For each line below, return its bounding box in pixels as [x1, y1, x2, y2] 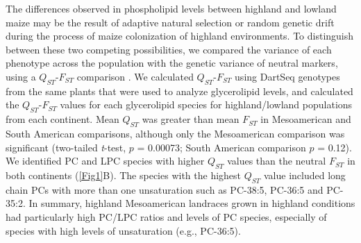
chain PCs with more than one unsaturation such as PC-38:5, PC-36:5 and [6, 182, 324, 196]
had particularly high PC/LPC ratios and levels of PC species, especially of [6, 209, 327, 224]
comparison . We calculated [76, 69, 194, 83]
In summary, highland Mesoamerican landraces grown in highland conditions [28, 196, 355, 210]
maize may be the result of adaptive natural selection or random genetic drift [6, 15, 335, 29]
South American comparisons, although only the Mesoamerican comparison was [6, 126, 345, 140]
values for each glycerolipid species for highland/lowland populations [60, 97, 353, 112]
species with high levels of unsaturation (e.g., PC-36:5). [6, 223, 241, 237]
